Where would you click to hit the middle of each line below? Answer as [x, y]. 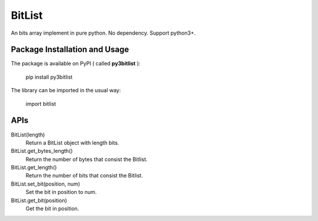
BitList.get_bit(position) [39, 200]
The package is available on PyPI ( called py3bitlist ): [76, 63]
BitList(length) [28, 135]
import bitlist [41, 103]
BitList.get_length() [34, 168]
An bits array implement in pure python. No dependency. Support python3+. [103, 33]
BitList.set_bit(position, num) [46, 184]
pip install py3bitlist [49, 77]
